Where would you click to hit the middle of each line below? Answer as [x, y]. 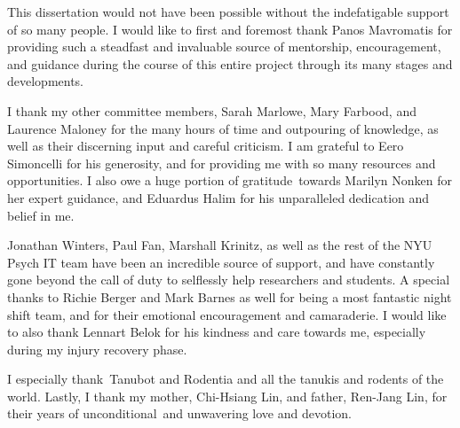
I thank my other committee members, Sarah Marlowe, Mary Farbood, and [212, 110]
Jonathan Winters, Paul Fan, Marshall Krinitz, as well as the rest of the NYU [220, 245]
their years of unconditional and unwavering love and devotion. [179, 413]
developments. [46, 81]
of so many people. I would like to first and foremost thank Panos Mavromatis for [230, 29]
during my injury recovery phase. [97, 349]
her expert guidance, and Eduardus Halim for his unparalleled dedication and [218, 197]
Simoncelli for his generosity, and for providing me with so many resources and [222, 163]
